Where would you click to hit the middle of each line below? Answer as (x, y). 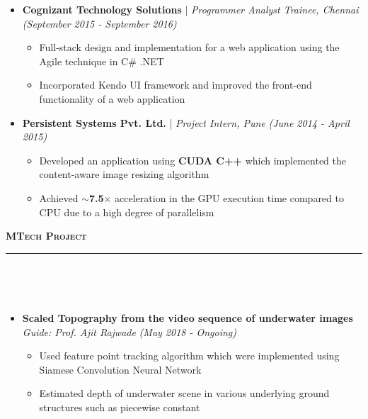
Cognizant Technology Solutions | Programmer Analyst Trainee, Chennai (190, 9)
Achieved (59, 197)
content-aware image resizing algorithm (124, 174)
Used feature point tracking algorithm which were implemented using (189, 356)
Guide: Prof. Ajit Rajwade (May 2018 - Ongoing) (130, 331)
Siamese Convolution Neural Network (120, 369)
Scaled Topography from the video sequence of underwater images (188, 317)
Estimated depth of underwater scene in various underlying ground (184, 393)
